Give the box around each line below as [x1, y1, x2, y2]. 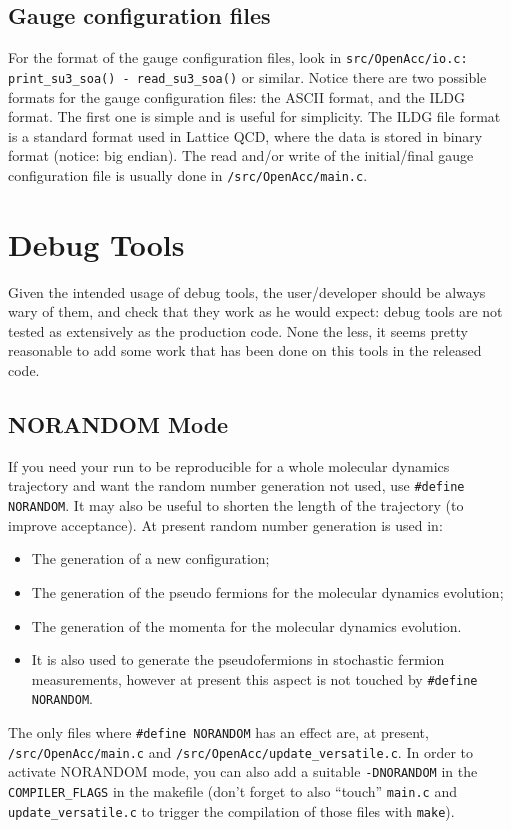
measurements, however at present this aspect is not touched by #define [31, 668, 478, 689]
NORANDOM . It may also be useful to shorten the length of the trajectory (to [8, 495, 464, 516]
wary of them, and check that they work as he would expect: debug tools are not [8, 301, 503, 322]
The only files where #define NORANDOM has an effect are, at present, [8, 722, 429, 743]
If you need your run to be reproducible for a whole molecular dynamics [8, 455, 450, 476]
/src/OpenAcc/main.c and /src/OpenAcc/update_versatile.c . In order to [8, 741, 473, 762]
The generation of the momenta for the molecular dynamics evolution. [31, 615, 462, 636]
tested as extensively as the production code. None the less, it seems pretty [8, 320, 468, 341]
